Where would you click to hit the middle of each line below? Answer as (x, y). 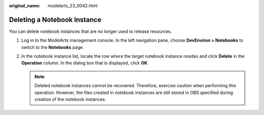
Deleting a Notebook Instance (55, 20)
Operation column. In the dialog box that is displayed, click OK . (85, 63)
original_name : (25, 6)
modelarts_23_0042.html (73, 6)
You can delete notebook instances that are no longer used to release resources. (90, 31)
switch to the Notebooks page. (53, 47)
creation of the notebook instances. (70, 99)
